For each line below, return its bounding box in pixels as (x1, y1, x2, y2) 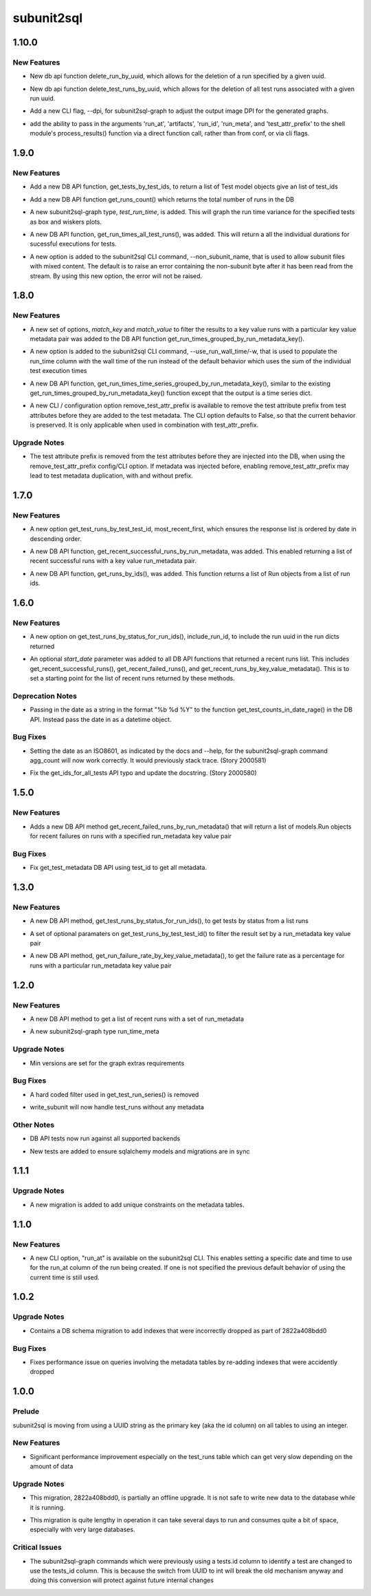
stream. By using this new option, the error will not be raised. (30, 272, 203, 280)
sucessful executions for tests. (30, 240, 117, 248)
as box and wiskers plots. (30, 217, 102, 226)
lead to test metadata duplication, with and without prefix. (30, 471, 194, 480)
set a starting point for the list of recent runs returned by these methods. (30, 674, 235, 682)
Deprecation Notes (12, 691, 77, 701)
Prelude (12, 1407, 40, 1416)
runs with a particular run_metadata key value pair (30, 961, 172, 970)
